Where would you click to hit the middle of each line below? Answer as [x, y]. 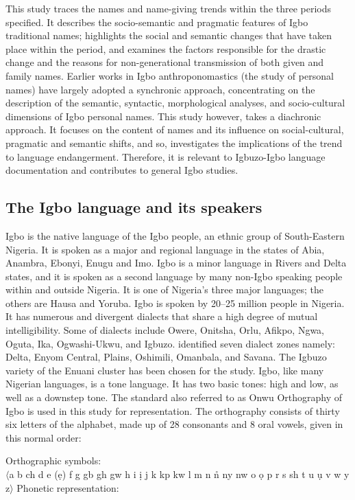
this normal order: [44, 437]
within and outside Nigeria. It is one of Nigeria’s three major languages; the [165, 289]
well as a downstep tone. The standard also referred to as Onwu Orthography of [174, 397]
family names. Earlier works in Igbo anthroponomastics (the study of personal [170, 75]
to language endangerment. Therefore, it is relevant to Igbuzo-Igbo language [166, 156]
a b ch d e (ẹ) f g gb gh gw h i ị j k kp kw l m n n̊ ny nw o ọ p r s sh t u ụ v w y [179, 474]
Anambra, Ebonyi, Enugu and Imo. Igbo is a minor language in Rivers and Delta [176, 263]
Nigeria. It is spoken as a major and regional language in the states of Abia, [165, 249]
